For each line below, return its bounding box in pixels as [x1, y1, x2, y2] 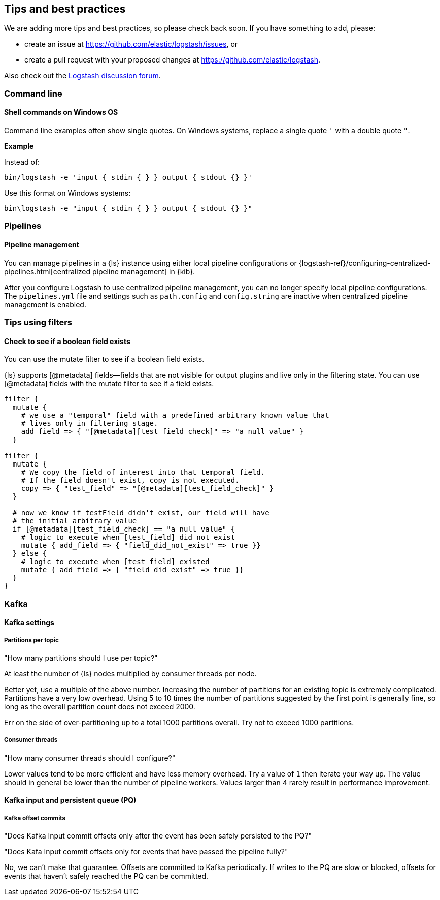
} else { [12, 549, 47, 558]
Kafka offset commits [4, 814, 65, 822]
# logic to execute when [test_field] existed [21, 557, 210, 566]
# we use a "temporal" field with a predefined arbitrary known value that [21, 411, 329, 420]
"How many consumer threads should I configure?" [4, 753, 176, 762]
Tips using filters [4, 317, 73, 327]
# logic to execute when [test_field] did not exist [21, 533, 235, 542]
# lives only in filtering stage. [21, 419, 158, 428]
